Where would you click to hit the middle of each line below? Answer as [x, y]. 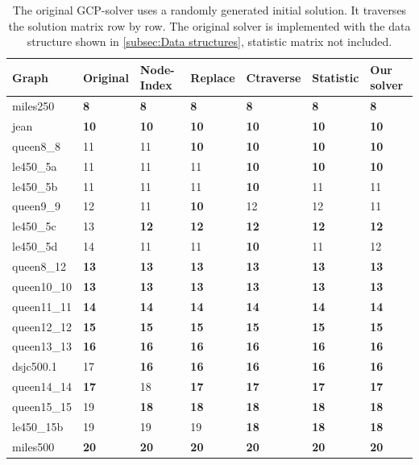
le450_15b [38, 426]
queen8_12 [39, 266]
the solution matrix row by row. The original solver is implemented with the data [209, 25]
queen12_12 [42, 326]
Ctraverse [274, 77]
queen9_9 [36, 206]
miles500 [33, 446]
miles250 [33, 106]
